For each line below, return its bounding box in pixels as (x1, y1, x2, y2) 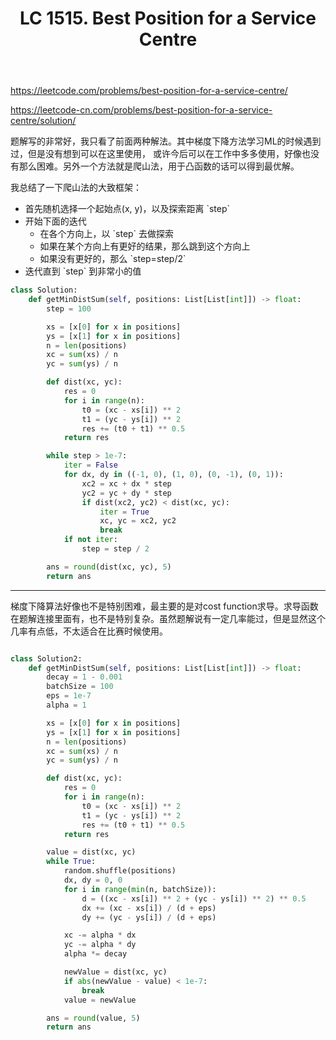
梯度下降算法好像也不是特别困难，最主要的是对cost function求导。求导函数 (10, 600, 319, 612)
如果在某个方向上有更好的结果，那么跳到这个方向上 (39, 240, 251, 252)
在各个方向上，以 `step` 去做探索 (39, 228, 175, 240)
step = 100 (46, 303, 92, 314)
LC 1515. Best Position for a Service (19, 7, 317, 30)
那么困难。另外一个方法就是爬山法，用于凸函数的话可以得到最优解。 (18, 160, 300, 172)
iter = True (99, 507, 150, 517)
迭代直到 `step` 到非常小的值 (24, 265, 142, 277)
